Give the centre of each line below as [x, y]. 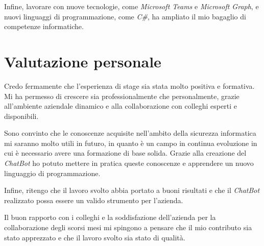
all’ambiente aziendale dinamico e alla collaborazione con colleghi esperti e [121, 106]
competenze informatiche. [44, 26]
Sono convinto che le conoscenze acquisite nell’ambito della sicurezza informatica [130, 133]
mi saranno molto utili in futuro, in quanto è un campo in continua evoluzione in [131, 143]
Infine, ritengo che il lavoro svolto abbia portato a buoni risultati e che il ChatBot [132, 190]
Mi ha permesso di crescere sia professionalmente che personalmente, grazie [122, 96]
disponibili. [21, 116]
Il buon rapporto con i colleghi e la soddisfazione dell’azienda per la [110, 217]
